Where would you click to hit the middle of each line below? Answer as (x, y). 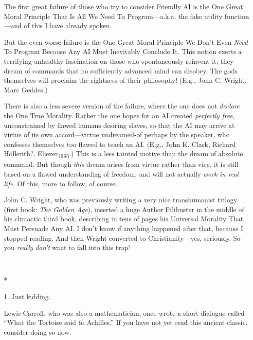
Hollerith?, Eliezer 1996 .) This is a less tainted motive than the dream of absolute (124, 154)
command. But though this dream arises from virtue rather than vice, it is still (121, 164)
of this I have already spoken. (68, 26)
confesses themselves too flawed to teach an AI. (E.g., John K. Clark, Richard (120, 144)
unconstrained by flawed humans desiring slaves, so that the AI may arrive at (119, 125)
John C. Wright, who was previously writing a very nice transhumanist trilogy (121, 200)
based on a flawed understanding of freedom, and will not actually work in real (121, 174)
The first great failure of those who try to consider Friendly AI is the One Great (124, 6)
